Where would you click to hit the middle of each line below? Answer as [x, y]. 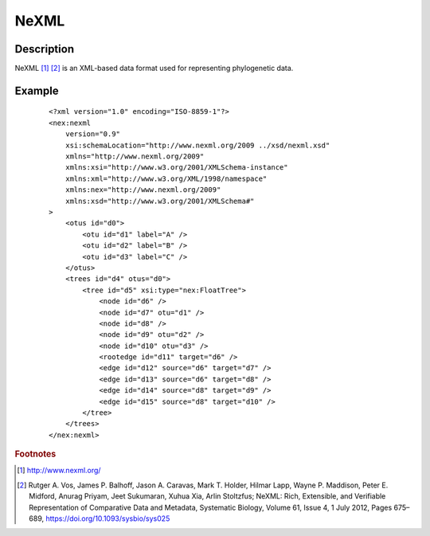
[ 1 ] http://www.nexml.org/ [59, 471]
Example [37, 90]
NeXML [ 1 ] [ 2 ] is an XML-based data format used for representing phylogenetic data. [154, 68]
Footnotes [35, 454]
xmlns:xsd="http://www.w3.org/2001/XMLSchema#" [160, 201]
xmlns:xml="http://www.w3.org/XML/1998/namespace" [166, 178]
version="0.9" [93, 134]
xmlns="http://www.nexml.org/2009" [135, 156]
